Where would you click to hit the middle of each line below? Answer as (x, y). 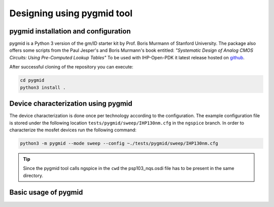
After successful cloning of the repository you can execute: (72, 67)
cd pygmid (32, 80)
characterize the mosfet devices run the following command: (73, 130)
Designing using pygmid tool (71, 13)
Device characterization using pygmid (71, 104)
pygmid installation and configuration (70, 31)
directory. (33, 176)
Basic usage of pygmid (46, 193)
